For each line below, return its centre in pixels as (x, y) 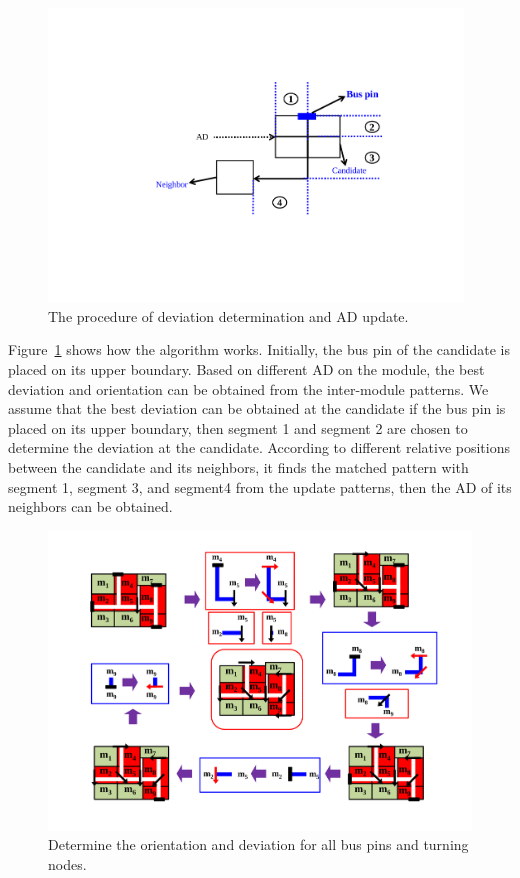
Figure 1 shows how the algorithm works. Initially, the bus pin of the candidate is (259, 349)
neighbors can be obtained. (90, 506)
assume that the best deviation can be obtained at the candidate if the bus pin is (257, 408)
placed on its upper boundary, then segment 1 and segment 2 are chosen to (238, 427)
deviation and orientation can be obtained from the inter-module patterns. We (248, 388)
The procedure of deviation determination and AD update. (228, 315)
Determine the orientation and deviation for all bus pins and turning (258, 844)
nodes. (67, 864)
